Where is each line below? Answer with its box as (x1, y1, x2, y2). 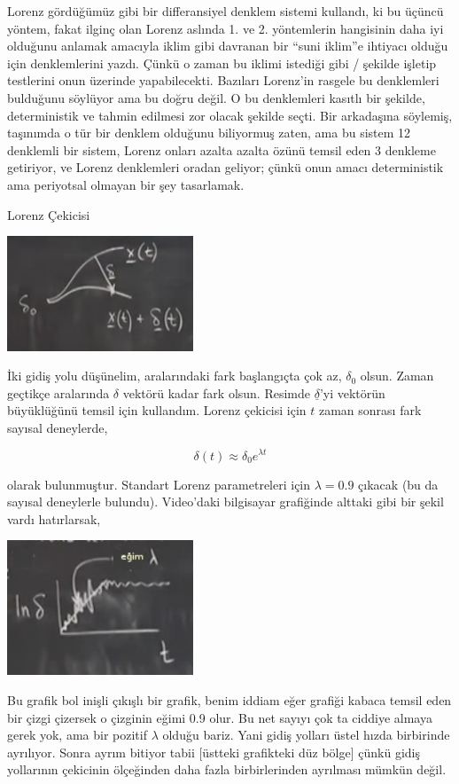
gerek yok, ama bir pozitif (7, 725, 147, 744)
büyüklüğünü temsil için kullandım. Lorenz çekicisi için (7, 401, 307, 419)
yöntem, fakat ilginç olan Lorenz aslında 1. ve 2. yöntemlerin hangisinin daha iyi (7, 19, 444, 37)
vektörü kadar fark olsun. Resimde (122, 383, 310, 402)
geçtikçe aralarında (7, 383, 110, 402)
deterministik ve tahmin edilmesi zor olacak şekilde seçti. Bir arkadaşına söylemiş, (7, 106, 453, 124)
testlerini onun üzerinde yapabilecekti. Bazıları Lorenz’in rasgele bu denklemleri (7, 71, 440, 90)
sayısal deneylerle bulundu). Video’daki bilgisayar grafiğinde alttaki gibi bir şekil (7, 492, 444, 511)
